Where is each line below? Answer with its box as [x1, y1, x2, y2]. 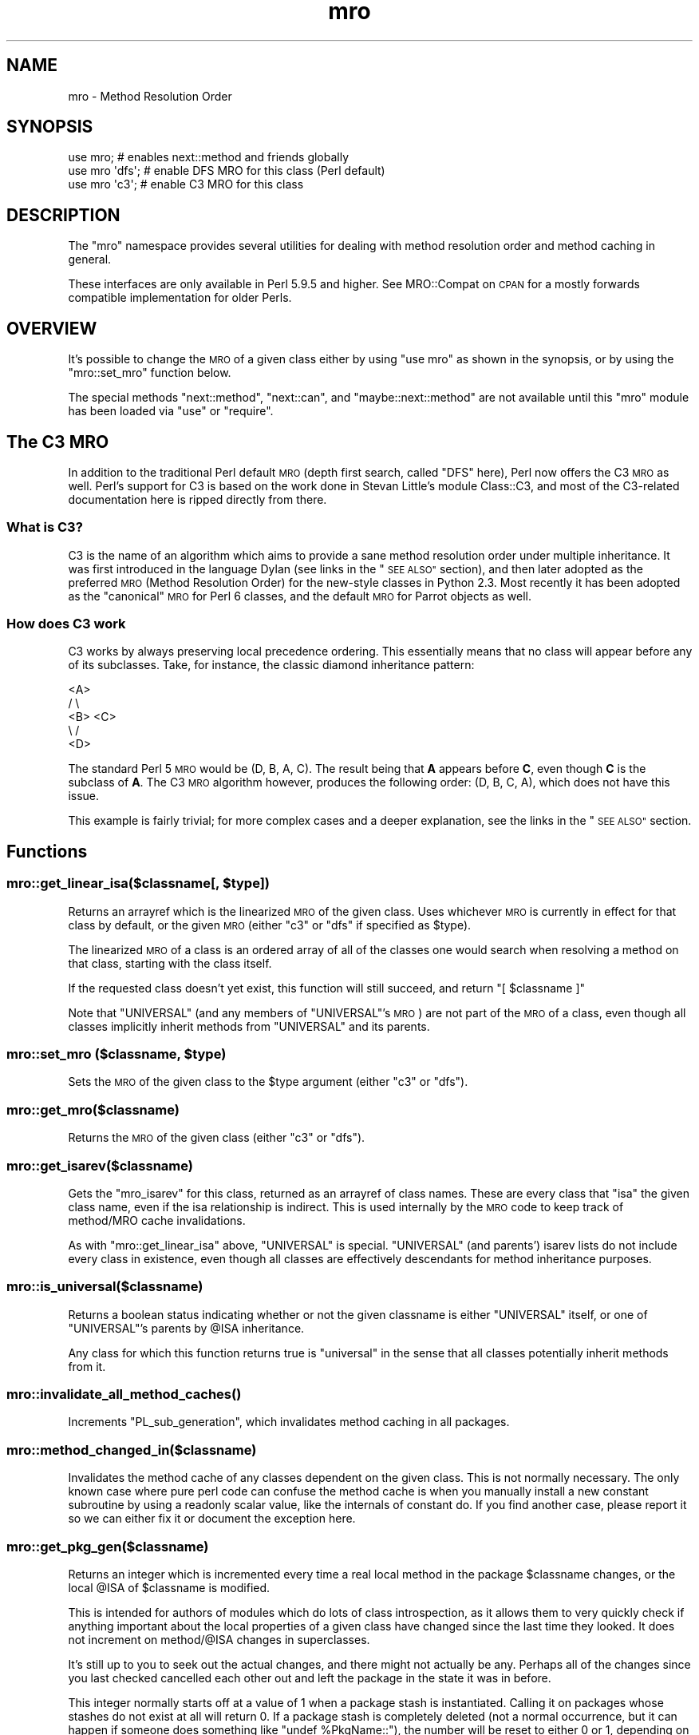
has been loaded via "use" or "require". [68, 404, 274, 418]
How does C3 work [6, 616, 126, 632]
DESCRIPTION [6, 204, 120, 225]
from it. [68, 1359, 106, 1373]
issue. [68, 789, 100, 803]
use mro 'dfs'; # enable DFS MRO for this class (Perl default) [68, 164, 385, 178]
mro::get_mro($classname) [6, 1101, 180, 1118]
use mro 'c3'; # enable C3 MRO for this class [68, 177, 304, 192]
